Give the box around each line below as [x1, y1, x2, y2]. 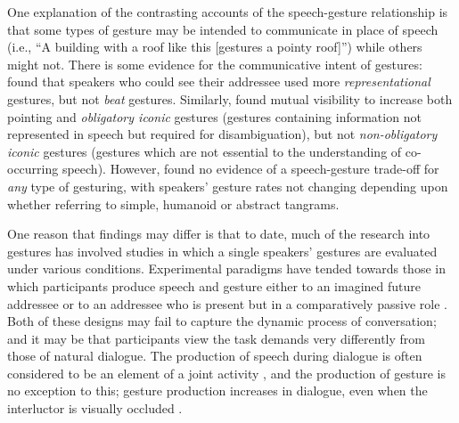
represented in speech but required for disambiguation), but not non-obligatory [7, 125, 438, 143]
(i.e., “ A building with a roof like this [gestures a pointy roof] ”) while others [7, 37, 422, 56]
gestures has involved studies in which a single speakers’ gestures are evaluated [7, 241, 438, 260]
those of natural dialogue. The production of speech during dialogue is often [7, 346, 422, 365]
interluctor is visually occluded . [7, 399, 183, 418]
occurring [7, 159, 59, 178]
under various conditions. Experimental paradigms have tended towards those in [7, 259, 446, 278]
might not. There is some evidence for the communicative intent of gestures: [7, 54, 422, 73]
